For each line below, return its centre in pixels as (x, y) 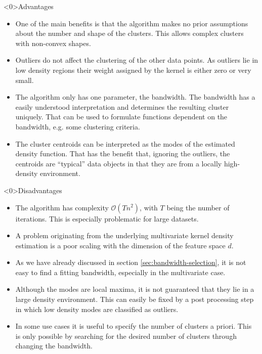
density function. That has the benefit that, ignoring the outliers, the (123, 153)
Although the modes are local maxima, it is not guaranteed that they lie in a (135, 289)
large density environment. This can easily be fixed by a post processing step (135, 299)
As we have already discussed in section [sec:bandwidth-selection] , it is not (131, 262)
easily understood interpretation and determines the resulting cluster (122, 106)
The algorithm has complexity (62, 207)
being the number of (198, 207)
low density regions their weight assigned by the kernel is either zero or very (133, 70)
